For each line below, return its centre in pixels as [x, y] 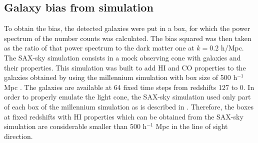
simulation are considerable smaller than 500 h [75, 126]
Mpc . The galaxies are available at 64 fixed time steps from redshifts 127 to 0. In [129, 87]
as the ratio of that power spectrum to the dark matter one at [99, 48]
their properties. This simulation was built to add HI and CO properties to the [125, 67]
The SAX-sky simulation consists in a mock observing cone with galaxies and [122, 57]
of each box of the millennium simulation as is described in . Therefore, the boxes [129, 106]
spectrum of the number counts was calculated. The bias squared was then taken [128, 38]
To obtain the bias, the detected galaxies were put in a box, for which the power [127, 28]
